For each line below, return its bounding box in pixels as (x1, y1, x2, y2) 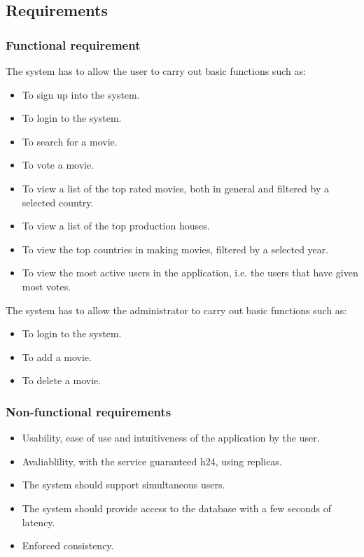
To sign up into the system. (22, 87, 140, 101)
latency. (22, 514, 55, 529)
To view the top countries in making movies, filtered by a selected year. (22, 241, 329, 256)
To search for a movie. (22, 134, 118, 148)
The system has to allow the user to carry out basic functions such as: (6, 64, 306, 78)
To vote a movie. (22, 157, 94, 172)
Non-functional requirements (6, 402, 171, 420)
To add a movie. (22, 349, 92, 364)
